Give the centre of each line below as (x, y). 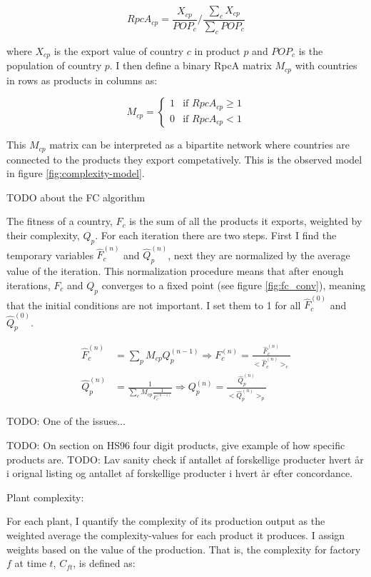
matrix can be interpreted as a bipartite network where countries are (200, 145)
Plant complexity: (45, 497)
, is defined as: (104, 563)
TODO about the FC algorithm (76, 197)
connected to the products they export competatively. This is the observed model (184, 159)
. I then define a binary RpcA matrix (190, 65)
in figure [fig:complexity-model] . (76, 173)
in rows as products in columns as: (82, 80)
